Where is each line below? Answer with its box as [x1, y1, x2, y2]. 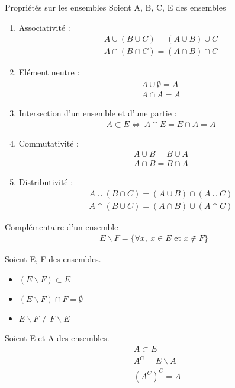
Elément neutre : [18, 66, 80, 78]
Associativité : [18, 21, 70, 33]
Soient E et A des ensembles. [5, 332, 110, 344]
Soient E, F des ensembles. [5, 253, 101, 265]
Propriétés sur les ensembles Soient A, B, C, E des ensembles [5, 1, 226, 13]
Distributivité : [18, 176, 73, 188]
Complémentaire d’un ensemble [5, 220, 118, 233]
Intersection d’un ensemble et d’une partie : [18, 106, 177, 119]
